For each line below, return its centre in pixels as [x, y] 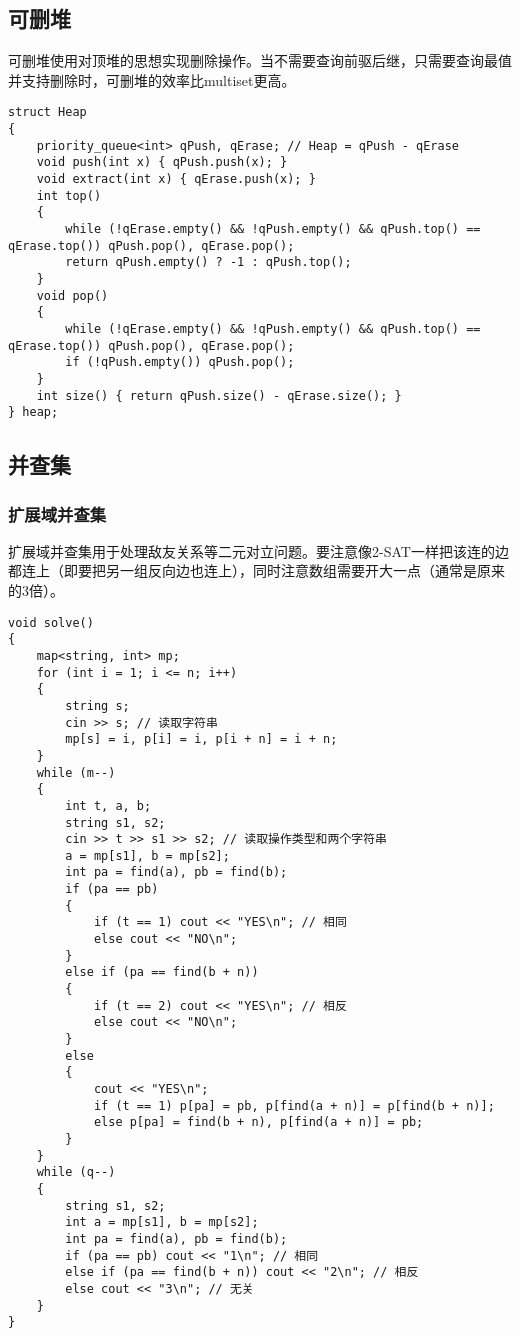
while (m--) [76, 772]
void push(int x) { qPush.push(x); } [162, 162]
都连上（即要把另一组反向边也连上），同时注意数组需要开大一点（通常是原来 [256, 570]
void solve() [51, 622]
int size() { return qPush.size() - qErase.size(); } [219, 395]
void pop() [72, 295]
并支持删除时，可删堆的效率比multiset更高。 [152, 79]
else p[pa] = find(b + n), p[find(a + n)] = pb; [258, 1122]
